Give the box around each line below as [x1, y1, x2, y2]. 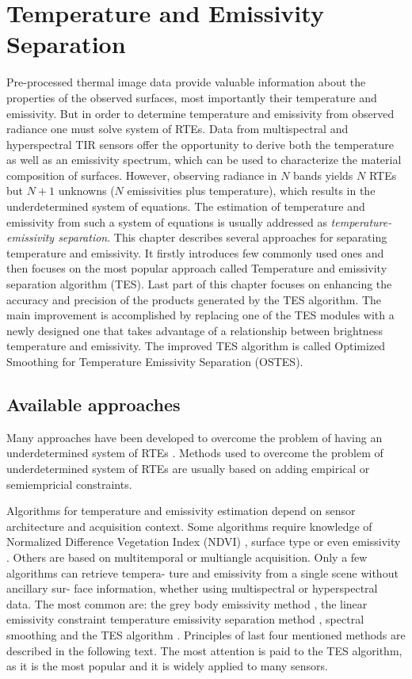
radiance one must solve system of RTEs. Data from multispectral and [6, 120, 349, 137]
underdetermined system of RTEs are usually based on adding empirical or [6, 460, 370, 476]
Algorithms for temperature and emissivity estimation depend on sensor [6, 502, 356, 519]
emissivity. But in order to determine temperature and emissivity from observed [6, 105, 395, 121]
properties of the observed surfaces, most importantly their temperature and [6, 89, 377, 105]
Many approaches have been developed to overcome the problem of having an [6, 429, 383, 445]
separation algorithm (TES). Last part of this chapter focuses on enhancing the [6, 276, 392, 292]
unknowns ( [58, 182, 115, 199]
